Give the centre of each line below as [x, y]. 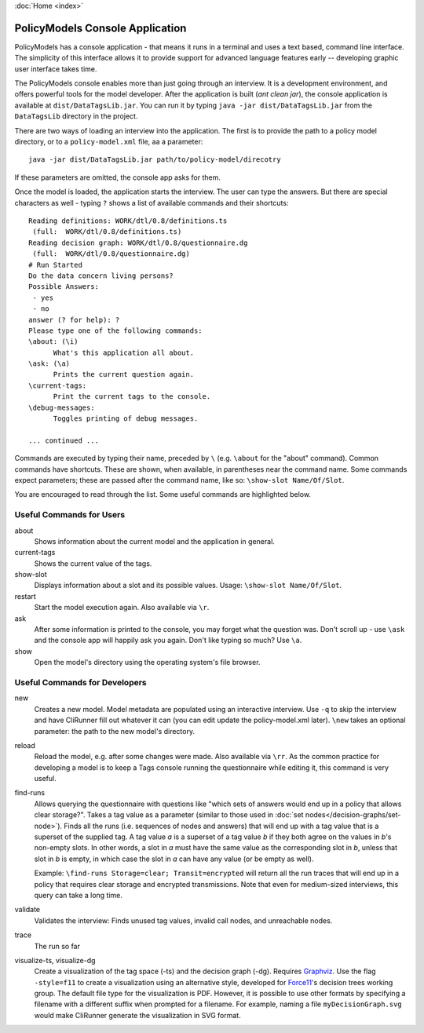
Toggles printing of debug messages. [126, 419]
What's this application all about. [124, 352]
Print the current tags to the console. [132, 397]
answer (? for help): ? [74, 319]
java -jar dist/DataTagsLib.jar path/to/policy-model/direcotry [155, 160]
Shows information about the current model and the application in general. [154, 541]
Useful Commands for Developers [80, 682]
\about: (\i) [53, 342]
